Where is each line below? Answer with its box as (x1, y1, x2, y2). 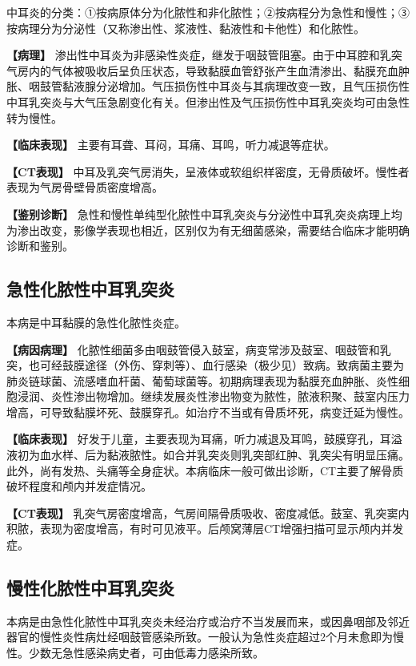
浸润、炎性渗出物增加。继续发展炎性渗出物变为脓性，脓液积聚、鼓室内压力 (17, 388, 410, 405)
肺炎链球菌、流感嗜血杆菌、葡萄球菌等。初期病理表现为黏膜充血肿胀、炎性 (6, 372, 398, 389)
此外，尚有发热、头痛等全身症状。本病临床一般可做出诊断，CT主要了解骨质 (6, 462, 404, 478)
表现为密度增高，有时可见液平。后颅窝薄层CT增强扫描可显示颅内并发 (39, 520, 404, 537)
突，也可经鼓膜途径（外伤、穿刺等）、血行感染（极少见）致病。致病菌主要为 (6, 357, 404, 373)
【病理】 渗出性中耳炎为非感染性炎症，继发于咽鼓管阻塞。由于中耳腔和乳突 (6, 46, 402, 63)
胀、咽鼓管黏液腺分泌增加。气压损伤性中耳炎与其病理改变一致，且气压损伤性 (6, 78, 410, 95)
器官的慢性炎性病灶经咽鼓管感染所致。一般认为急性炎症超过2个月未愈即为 (6, 628, 393, 645)
